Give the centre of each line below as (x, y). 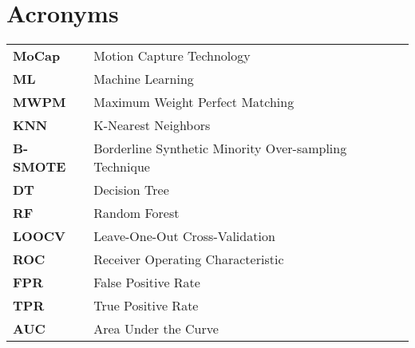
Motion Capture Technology (172, 56)
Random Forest (136, 213)
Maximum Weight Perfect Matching (194, 102)
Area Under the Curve (156, 329)
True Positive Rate (146, 306)
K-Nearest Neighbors (152, 125)
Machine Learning (144, 79)
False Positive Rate (147, 283)
